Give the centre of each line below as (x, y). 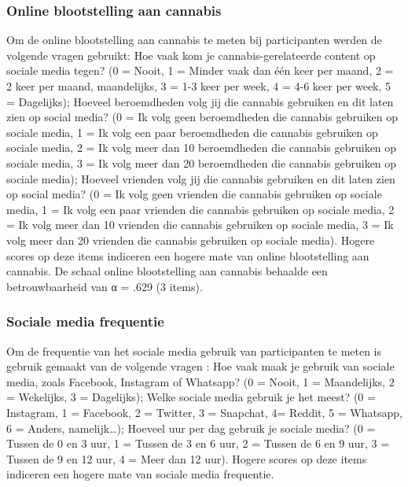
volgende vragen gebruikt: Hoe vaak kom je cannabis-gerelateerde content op (191, 55)
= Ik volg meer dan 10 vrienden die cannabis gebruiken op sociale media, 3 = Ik (200, 225)
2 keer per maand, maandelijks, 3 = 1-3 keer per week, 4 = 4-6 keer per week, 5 (199, 86)
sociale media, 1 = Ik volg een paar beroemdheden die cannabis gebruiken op (192, 132)
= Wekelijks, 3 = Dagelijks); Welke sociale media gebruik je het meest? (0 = (191, 397)
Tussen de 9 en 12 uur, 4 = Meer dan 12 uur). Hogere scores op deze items (187, 458)
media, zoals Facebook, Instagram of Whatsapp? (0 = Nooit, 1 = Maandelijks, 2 (200, 381)
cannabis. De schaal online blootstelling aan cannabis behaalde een (167, 271)
